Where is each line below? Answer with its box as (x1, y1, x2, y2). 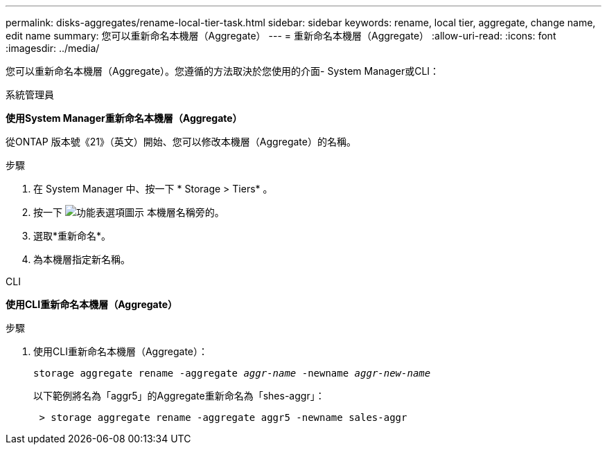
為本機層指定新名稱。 (33, 253, 130, 265)
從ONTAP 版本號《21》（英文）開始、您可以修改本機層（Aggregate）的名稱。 (6, 136, 356, 147)
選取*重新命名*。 (33, 230, 112, 242)
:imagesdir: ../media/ (6, 42, 100, 54)
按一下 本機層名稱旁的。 (33, 206, 225, 218)
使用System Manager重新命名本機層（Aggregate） (6, 112, 243, 124)
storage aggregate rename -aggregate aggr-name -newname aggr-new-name (33, 368, 431, 379)
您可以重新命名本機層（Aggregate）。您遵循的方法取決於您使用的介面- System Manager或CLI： (6, 65, 440, 77)
